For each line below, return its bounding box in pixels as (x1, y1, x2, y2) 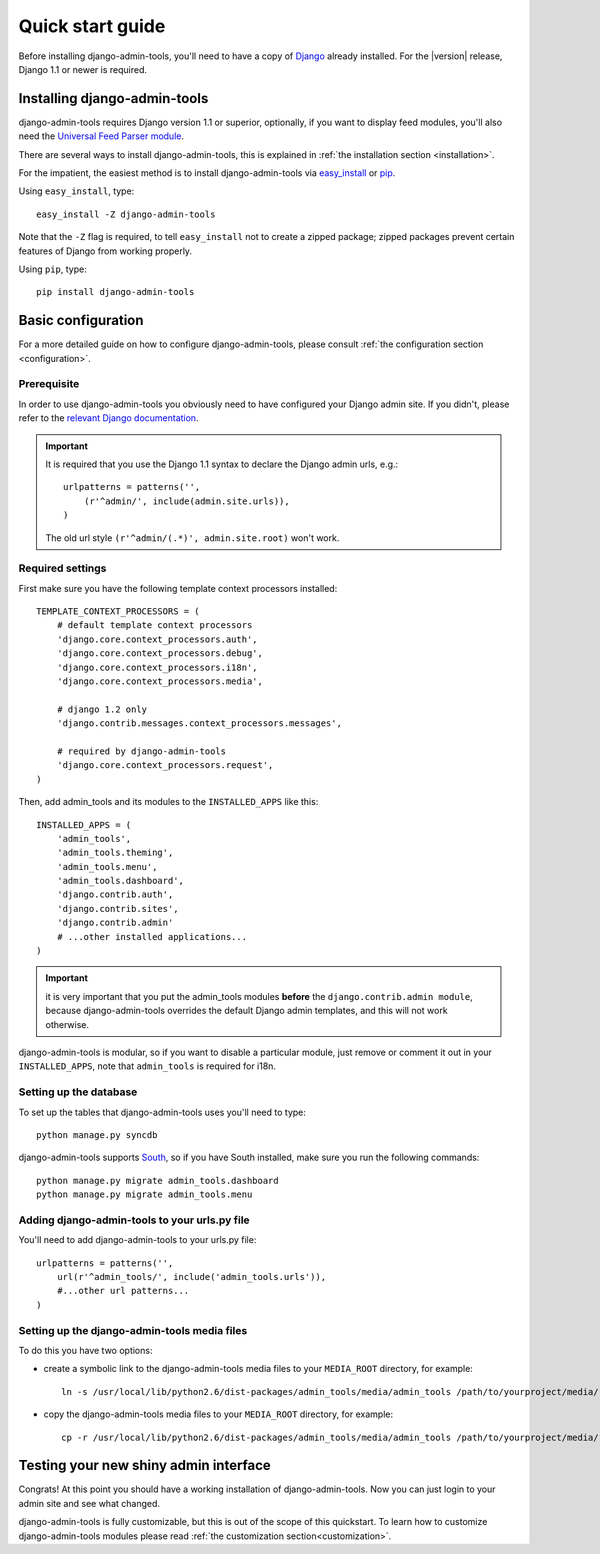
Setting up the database (18, 1085, 138, 1099)
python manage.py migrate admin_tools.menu (36, 1189, 253, 1200)
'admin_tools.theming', (56, 847, 174, 859)
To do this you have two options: (18, 1344, 153, 1356)
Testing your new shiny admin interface (18, 1457, 272, 1474)
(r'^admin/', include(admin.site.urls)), (83, 495, 290, 507)
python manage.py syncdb (36, 1129, 158, 1140)
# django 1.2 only (56, 703, 148, 715)
